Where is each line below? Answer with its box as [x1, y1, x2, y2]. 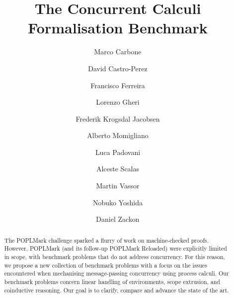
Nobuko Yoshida [92, 197, 143, 207]
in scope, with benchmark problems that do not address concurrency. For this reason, [4, 252, 225, 261]
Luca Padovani [95, 147, 141, 157]
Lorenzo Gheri [96, 97, 140, 107]
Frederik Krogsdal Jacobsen [76, 113, 160, 124]
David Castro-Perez [88, 63, 148, 73]
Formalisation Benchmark [28, 17, 208, 38]
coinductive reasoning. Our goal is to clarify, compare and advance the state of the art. [4, 286, 229, 294]
